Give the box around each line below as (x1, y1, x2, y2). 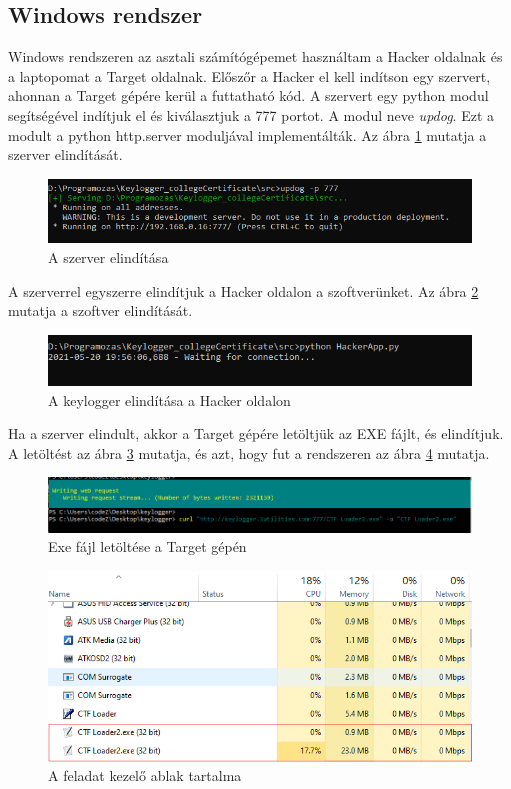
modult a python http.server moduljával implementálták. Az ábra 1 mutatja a (8, 124, 487, 145)
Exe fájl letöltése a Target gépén (48, 536, 247, 557)
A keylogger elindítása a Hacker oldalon (48, 389, 291, 410)
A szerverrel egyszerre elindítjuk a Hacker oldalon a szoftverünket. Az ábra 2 (8, 280, 479, 301)
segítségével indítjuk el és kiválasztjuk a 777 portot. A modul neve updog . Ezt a (8, 104, 495, 125)
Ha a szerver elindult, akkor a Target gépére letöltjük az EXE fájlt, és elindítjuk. (8, 423, 504, 444)
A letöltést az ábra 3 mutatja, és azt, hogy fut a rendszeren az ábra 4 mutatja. (8, 442, 490, 463)
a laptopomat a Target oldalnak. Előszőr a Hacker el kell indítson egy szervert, (8, 65, 491, 86)
